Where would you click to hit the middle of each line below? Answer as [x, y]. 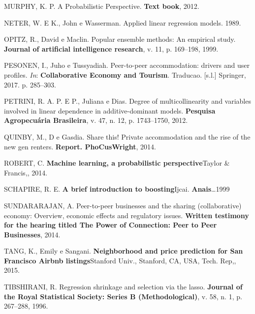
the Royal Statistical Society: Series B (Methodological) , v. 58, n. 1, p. [123, 296]
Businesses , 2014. [32, 234]
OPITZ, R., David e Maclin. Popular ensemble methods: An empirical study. [120, 39]
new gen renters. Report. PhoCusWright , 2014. [80, 146]
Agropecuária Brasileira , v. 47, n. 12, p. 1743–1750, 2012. [96, 120]
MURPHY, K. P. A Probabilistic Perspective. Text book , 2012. [102, 6]
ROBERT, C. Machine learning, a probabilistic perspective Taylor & [117, 163]
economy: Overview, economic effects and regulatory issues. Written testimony [127, 215]
